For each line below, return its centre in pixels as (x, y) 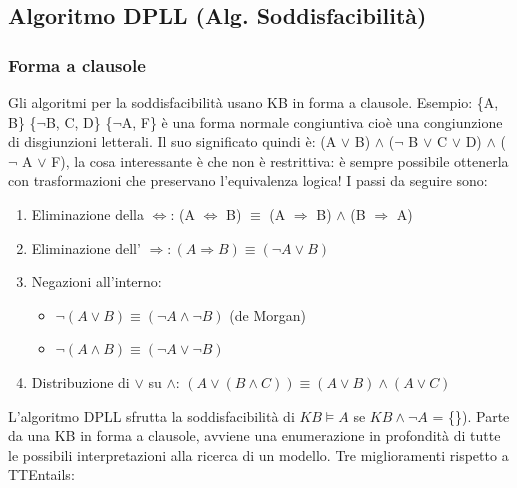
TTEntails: (41, 474)
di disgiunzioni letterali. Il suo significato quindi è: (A (172, 141)
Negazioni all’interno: (96, 281)
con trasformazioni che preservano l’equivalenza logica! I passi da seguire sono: (248, 180)
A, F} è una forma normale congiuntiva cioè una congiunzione (312, 121)
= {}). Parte (471, 415)
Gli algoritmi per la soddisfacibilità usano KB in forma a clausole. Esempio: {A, (253, 102)
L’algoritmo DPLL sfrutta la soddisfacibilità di (151, 415)
